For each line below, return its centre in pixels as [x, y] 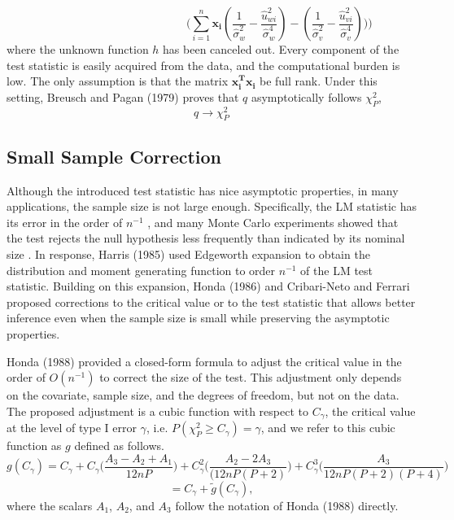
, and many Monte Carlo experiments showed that [273, 222]
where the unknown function [78, 49]
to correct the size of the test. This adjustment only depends [251, 377]
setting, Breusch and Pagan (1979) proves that [123, 96]
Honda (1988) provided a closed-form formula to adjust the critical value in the [204, 361]
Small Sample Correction [114, 156]
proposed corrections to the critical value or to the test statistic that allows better [211, 302]
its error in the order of [65, 222]
